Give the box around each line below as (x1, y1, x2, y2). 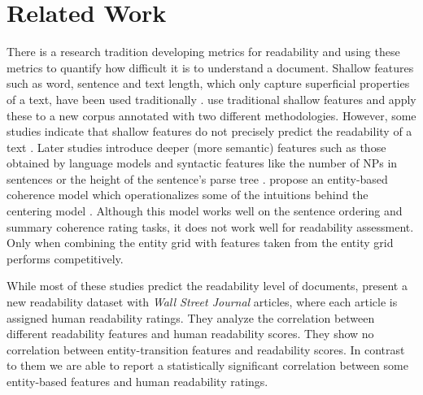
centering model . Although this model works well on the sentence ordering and (7, 202, 403, 219)
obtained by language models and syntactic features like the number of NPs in (7, 154, 398, 171)
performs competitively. (7, 250, 124, 267)
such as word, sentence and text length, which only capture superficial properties (7, 75, 410, 92)
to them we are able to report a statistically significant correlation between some (7, 357, 408, 374)
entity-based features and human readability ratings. (7, 373, 268, 389)
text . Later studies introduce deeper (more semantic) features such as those (7, 138, 386, 155)
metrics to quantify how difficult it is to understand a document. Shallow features (7, 59, 414, 76)
